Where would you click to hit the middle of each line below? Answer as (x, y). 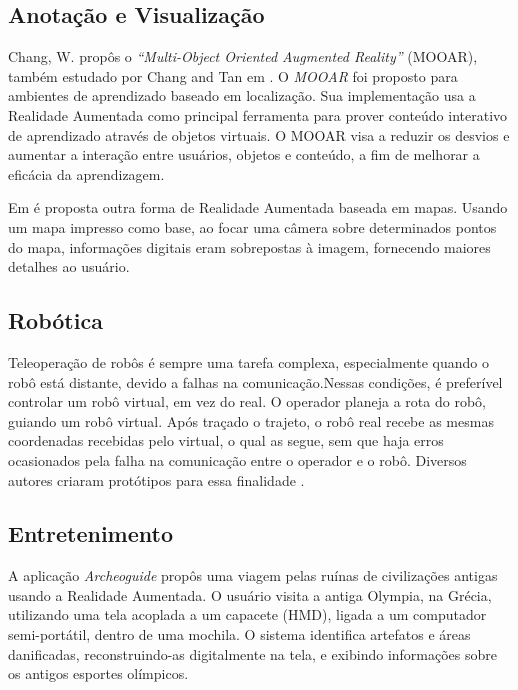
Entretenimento (90, 533)
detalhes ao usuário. (69, 266)
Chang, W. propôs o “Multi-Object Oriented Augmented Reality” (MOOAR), (243, 56)
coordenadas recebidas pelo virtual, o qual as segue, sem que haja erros (226, 440)
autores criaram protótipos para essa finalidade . (156, 479)
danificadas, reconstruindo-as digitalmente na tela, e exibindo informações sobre (253, 653)
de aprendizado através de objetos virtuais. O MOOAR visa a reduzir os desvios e (259, 134)
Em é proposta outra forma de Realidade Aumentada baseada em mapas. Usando (258, 207)
